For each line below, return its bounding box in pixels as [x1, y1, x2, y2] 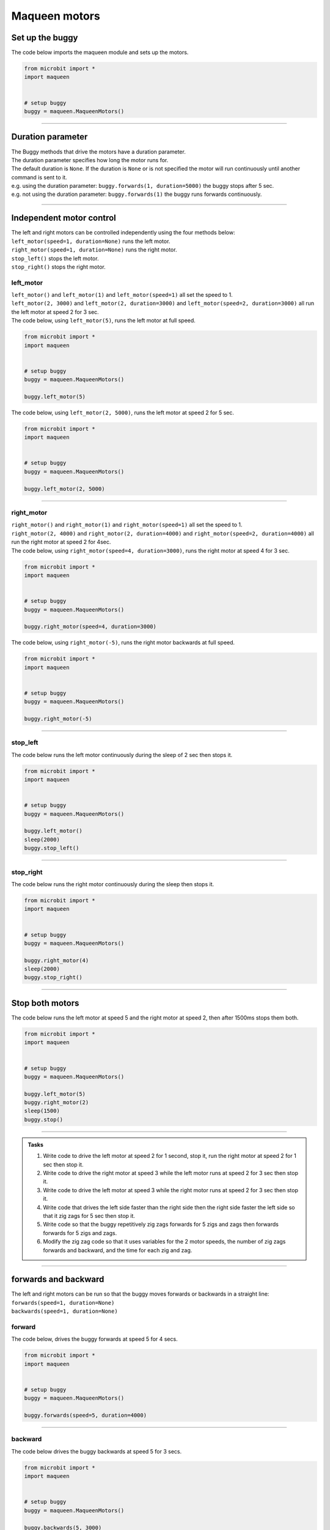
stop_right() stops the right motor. [11, 263, 106, 271]
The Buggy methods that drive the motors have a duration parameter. [11, 147, 186, 155]
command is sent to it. [11, 173, 67, 181]
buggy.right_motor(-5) [24, 715, 92, 722]
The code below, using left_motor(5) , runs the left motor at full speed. [11, 317, 196, 324]
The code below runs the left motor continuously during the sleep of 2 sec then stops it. [11, 751, 233, 758]
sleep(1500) [24, 1108, 61, 1114]
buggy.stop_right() [24, 974, 82, 981]
